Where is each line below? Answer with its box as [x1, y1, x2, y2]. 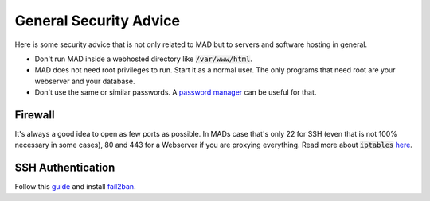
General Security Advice [14, 12, 181, 29]
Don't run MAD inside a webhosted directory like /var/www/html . [34, 54, 252, 64]
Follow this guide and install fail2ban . [14, 182, 136, 191]
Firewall [14, 108, 55, 122]
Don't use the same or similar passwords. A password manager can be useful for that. [34, 87, 317, 97]
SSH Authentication [14, 161, 115, 175]
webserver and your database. [34, 76, 135, 86]
